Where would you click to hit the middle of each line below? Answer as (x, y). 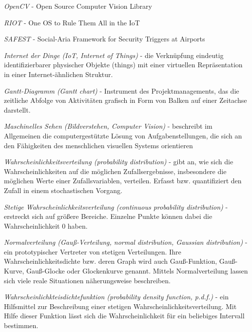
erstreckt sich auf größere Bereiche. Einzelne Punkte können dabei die (108, 216)
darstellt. (17, 109)
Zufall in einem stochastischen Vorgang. (63, 190)
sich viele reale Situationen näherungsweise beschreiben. (87, 280)
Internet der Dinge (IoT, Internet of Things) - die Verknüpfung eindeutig (114, 55)
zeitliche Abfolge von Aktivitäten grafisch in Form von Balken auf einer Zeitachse (126, 100)
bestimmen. (21, 325)
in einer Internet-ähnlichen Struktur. (58, 74)
